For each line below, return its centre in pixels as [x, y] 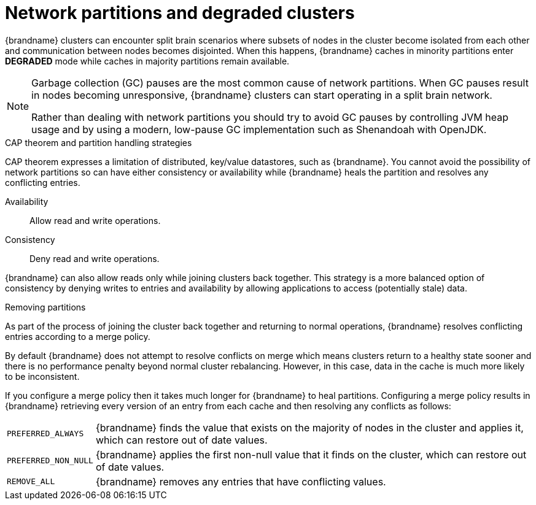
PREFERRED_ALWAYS [45, 434]
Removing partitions [45, 307]
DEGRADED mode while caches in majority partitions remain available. [147, 61]
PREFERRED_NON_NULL [50, 461]
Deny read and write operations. [95, 258]
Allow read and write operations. [95, 220]
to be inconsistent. [42, 376]
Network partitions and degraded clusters [180, 13]
